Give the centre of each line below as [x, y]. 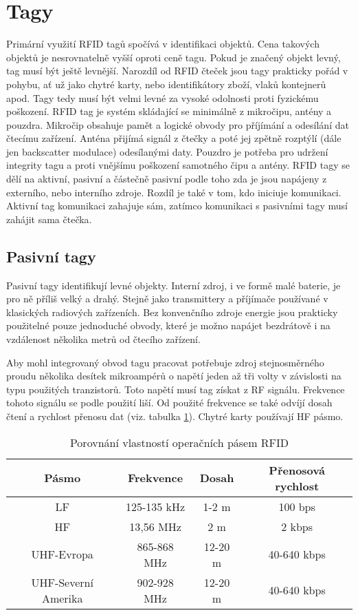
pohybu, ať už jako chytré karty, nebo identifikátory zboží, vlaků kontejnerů [166, 84]
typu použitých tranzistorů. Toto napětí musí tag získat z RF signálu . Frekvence [176, 389]
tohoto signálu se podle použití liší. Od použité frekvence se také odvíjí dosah [169, 403]
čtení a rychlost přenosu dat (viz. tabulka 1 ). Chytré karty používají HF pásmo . [175, 416]
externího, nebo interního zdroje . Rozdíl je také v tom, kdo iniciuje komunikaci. [174, 192]
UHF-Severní [62, 582]
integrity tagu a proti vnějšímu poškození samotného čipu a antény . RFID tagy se [178, 165]
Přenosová [297, 470]
